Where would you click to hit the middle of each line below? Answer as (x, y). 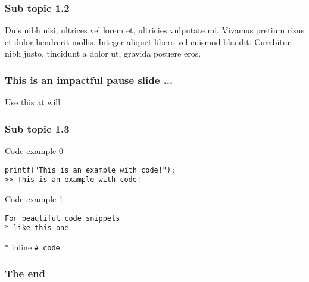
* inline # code (32, 247)
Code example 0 (34, 151)
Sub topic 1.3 (37, 128)
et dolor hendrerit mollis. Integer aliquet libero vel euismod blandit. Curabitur (148, 41)
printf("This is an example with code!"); (90, 170)
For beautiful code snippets (63, 218)
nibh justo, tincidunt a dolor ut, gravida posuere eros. (103, 53)
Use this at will (33, 102)
